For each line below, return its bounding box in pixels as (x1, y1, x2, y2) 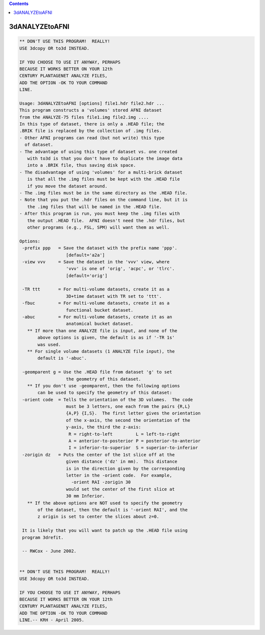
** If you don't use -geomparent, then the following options (27, 383, 180, 388)
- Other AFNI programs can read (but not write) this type (19, 135, 164, 140)
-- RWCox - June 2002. (22, 548, 77, 554)
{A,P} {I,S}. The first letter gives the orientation (66, 411, 201, 416)
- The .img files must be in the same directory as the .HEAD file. (19, 190, 188, 195)
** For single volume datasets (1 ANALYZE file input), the (27, 349, 175, 354)
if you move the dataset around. (27, 183, 108, 189)
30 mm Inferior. (66, 493, 105, 499)
